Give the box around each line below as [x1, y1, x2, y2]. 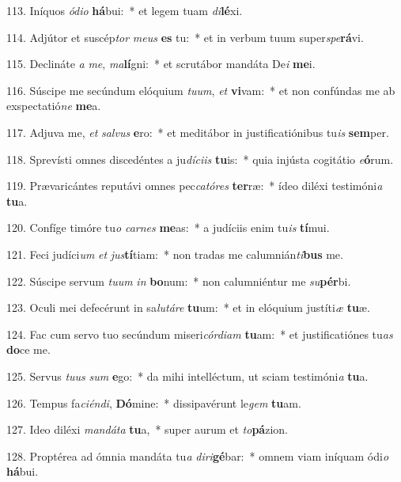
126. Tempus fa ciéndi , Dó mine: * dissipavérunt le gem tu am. [6, 394, 301, 411]
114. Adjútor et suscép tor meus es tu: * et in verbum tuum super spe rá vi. [6, 28, 364, 45]
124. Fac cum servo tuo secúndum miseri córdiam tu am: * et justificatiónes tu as [6, 325, 393, 342]
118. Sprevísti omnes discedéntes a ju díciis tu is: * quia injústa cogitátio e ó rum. [6, 150, 394, 167]
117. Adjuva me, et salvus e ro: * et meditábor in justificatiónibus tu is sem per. [6, 123, 389, 140]
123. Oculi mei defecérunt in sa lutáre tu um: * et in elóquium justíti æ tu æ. [6, 299, 370, 316]
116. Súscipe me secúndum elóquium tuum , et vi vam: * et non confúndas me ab [6, 82, 395, 98]
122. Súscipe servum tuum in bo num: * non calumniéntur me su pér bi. [6, 272, 351, 289]
